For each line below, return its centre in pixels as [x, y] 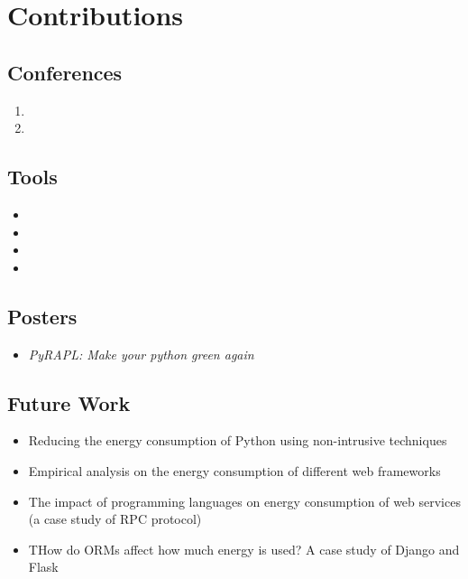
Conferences [65, 72]
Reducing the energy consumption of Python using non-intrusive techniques [238, 440]
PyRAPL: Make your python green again [141, 354]
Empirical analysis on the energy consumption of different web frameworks [234, 470]
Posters [42, 316]
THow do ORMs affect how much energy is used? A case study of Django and [244, 549]
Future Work [69, 402]
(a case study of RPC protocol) [115, 519]
